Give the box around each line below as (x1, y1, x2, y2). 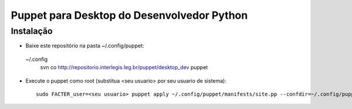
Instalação (11, 26, 53, 36)
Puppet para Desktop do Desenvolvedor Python (11, 9, 248, 22)
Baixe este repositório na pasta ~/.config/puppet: (25, 42, 144, 49)
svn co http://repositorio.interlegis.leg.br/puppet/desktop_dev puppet (40, 64, 208, 71)
